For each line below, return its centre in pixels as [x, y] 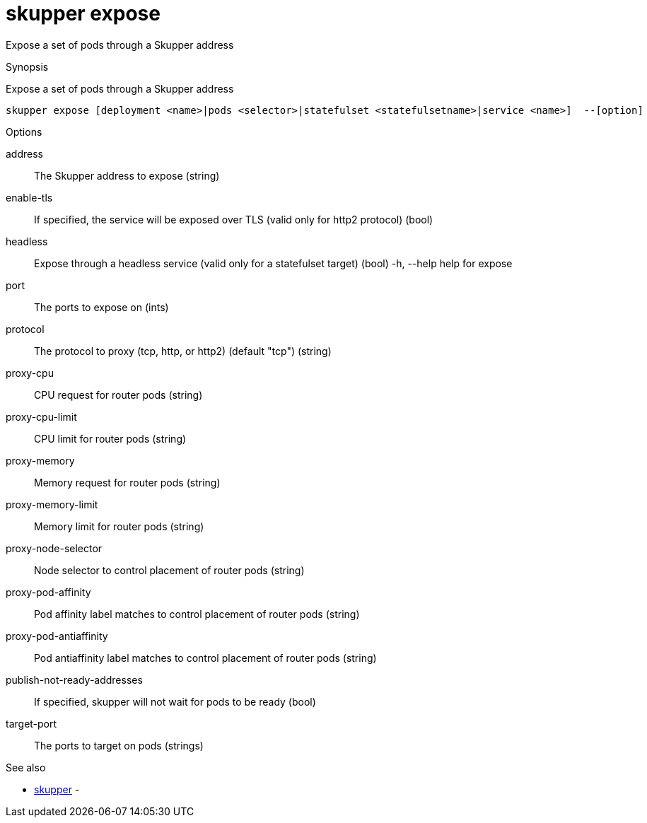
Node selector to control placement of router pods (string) [169, 570]
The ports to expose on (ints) [101, 307]
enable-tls [29, 197]
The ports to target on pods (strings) [119, 745]
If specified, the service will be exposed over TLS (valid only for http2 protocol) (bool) [234, 219]
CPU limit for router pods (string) [110, 438]
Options [24, 132]
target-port [31, 723]
